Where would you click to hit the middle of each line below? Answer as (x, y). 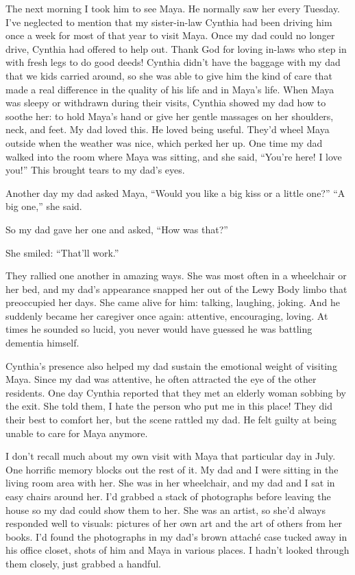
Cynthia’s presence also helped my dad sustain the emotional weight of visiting (171, 365)
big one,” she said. (44, 206)
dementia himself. (42, 343)
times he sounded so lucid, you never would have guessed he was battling (159, 329)
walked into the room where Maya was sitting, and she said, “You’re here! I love (174, 156)
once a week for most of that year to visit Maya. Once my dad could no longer (170, 35)
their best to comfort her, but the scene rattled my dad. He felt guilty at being (171, 420)
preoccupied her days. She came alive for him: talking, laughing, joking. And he (173, 302)
